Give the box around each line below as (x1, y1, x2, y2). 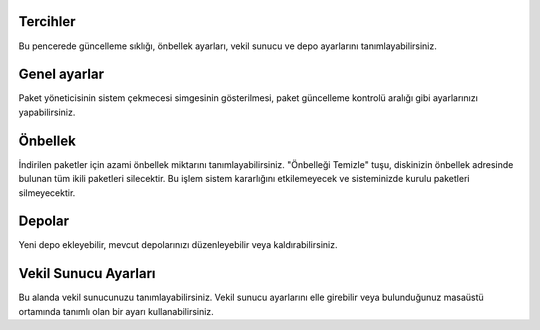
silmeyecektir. (18, 186, 76, 199)
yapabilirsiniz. (18, 106, 76, 118)
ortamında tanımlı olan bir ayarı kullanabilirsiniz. (18, 305, 214, 317)
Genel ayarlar (18, 66, 105, 83)
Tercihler (18, 13, 76, 30)
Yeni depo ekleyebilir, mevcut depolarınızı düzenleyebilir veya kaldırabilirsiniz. (18, 239, 338, 251)
